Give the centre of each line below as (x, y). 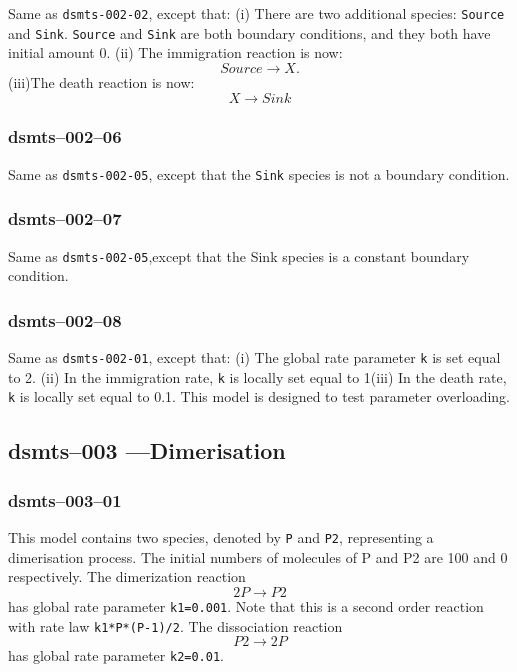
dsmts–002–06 (65, 136)
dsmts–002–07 (65, 218)
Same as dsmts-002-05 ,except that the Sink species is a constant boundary (239, 255)
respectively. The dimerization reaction (127, 576)
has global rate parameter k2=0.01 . (116, 655)
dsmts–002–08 (65, 319)
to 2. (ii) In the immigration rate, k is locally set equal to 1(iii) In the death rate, (257, 376)
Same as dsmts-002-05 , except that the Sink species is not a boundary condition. (259, 173)
